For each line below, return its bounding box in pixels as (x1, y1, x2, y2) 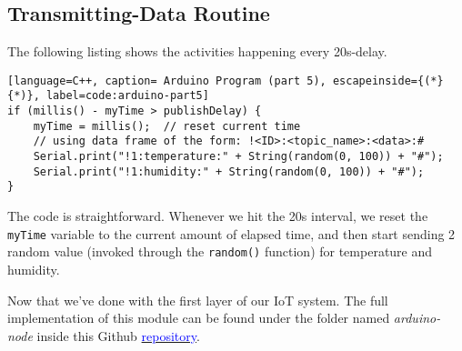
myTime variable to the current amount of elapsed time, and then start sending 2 (7, 224, 456, 243)
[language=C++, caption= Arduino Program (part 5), (7, 74, 326, 87)
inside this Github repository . (36, 326, 200, 345)
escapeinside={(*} (332, 74, 444, 87)
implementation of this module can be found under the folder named (7, 308, 390, 327)
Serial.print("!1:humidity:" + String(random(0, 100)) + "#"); (33, 165, 425, 178)
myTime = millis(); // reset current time (33, 119, 301, 133)
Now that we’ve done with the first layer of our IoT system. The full (7, 290, 388, 309)
